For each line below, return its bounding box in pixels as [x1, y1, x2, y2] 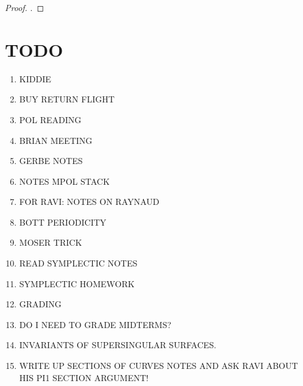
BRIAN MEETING [19, 134, 93, 146]
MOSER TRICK [19, 236, 82, 249]
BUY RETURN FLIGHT [19, 93, 115, 105]
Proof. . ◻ [5, 1, 45, 13]
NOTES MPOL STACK [19, 174, 110, 187]
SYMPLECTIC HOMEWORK [19, 277, 135, 290]
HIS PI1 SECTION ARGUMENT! [19, 371, 149, 384]
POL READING [19, 113, 82, 126]
